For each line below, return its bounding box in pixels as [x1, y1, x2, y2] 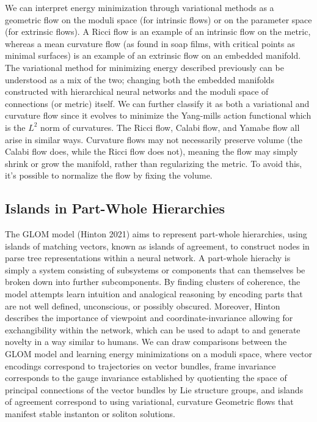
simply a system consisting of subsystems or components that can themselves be [5, 263, 305, 276]
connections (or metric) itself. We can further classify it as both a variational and [5, 97, 310, 109]
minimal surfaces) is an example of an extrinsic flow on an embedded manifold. [5, 49, 301, 62]
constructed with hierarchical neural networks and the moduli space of [5, 85, 269, 98]
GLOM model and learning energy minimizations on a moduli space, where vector [5, 347, 313, 360]
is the [5, 120, 26, 133]
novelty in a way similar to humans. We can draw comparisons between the [5, 335, 287, 348]
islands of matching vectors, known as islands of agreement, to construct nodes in [5, 239, 310, 252]
